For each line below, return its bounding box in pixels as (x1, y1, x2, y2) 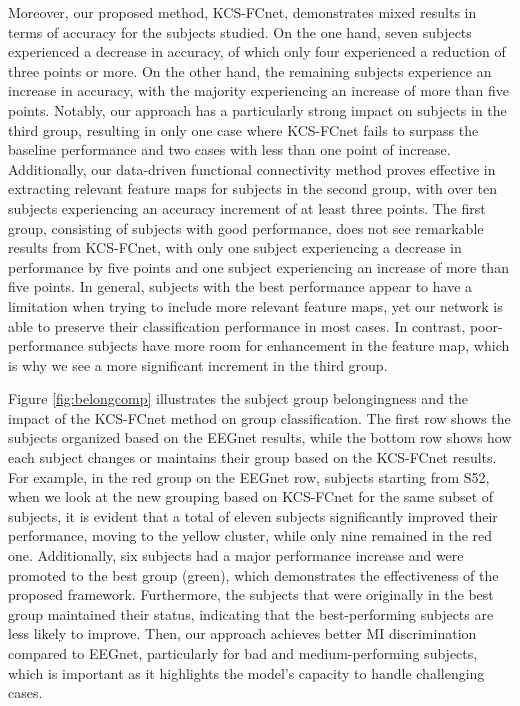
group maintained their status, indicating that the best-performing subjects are (8, 603, 494, 624)
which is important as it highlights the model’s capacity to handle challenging (8, 662, 485, 683)
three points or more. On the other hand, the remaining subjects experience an (8, 60, 492, 81)
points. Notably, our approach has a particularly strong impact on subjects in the (8, 99, 507, 120)
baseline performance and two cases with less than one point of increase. (8, 139, 451, 160)
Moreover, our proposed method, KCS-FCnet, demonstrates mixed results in (8, 2, 477, 22)
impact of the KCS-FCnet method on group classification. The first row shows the (8, 407, 511, 428)
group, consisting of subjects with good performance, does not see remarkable (8, 217, 484, 238)
